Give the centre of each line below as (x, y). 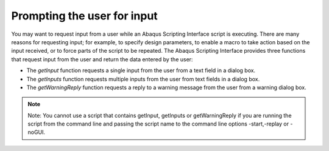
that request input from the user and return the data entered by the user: (102, 59)
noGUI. (37, 132)
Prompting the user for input (84, 16)
